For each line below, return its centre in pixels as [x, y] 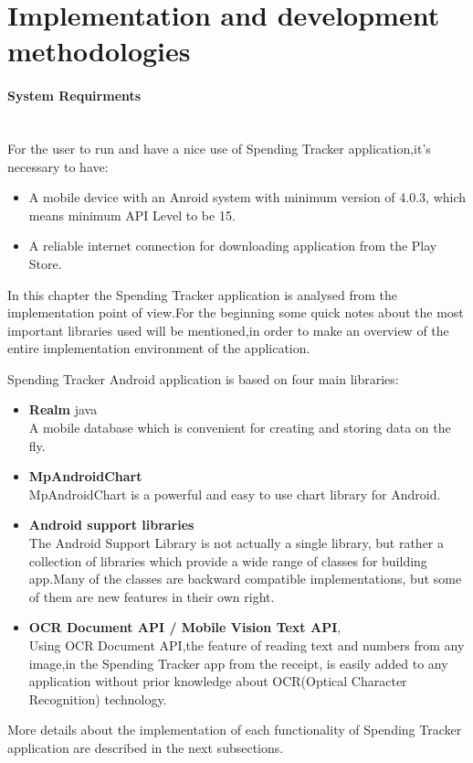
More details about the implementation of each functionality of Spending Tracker [235, 730]
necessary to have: [58, 166]
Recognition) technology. [98, 699]
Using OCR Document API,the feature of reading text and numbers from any [247, 645]
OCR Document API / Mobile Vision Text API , [185, 627]
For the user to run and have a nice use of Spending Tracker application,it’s [219, 148]
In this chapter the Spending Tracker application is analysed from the [203, 294]
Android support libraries [111, 525]
